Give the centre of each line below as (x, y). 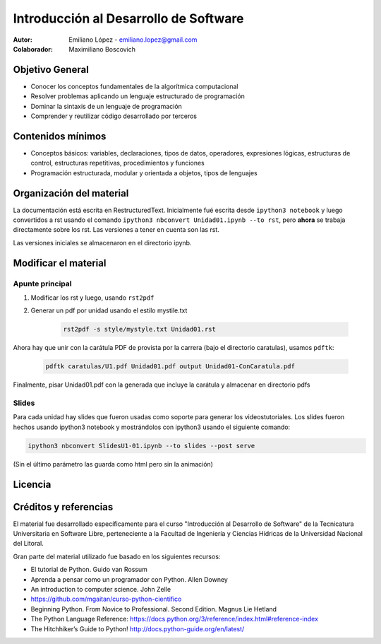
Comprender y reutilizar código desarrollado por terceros (114, 116)
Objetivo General (51, 70)
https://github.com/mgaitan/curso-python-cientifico (106, 599)
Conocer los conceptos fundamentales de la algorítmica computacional (134, 86)
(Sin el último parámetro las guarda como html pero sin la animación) (113, 464)
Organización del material (71, 193)
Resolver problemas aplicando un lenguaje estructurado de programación (138, 96)
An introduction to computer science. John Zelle (101, 590)
